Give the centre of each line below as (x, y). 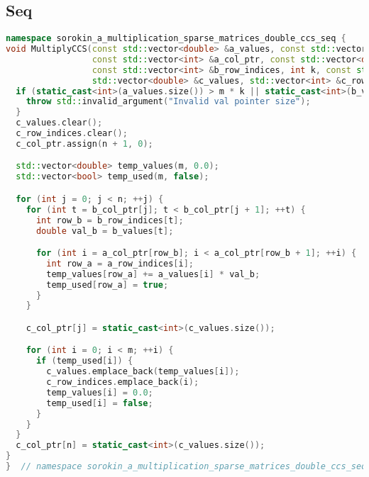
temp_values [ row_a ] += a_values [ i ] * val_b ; (153, 274)
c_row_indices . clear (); (72, 134)
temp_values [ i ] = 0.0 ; (100, 392)
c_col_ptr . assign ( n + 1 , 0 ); (84, 144)
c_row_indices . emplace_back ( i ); (123, 382)
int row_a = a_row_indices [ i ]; (120, 263)
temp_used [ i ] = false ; (100, 403)
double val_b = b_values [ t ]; (105, 231)
